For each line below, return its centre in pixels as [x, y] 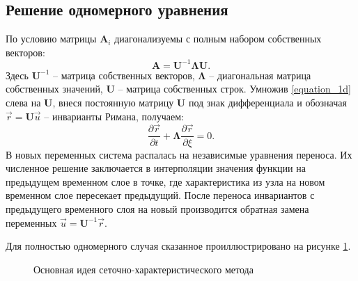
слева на [23, 103]
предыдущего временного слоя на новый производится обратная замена [157, 208]
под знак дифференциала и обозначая [267, 103]
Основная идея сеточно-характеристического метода [143, 269]
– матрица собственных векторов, [124, 75]
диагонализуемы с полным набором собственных [218, 39]
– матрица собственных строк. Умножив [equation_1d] [234, 89]
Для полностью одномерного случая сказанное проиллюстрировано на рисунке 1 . [178, 246]
